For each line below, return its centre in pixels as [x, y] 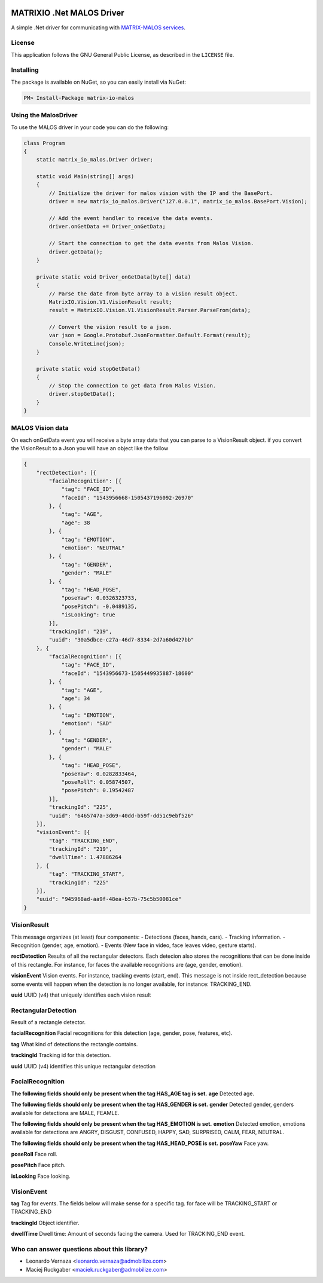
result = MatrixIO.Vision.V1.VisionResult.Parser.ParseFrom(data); [150, 310]
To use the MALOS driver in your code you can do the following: [90, 127]
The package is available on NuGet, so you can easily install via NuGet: [99, 82]
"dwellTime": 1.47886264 [85, 857]
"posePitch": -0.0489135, [99, 606]
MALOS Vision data [40, 428]
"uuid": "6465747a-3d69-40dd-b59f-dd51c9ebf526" [121, 815]
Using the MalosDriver [44, 115]
